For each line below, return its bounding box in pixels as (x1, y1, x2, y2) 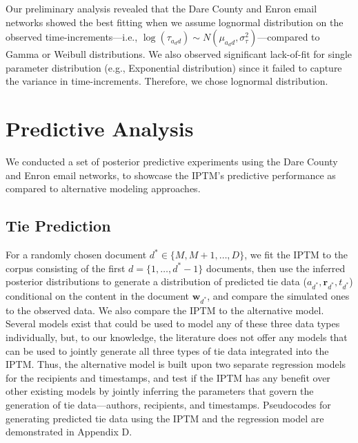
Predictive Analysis (6, 114, 194, 143)
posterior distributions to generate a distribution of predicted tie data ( (6, 274, 307, 289)
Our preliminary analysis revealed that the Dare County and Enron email (6, 1, 317, 15)
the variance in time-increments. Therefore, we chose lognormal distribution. (6, 74, 328, 88)
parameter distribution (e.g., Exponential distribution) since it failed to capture (6, 60, 342, 74)
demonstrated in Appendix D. (6, 424, 132, 439)
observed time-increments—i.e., (6, 30, 138, 44)
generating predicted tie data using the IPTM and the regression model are (6, 411, 324, 425)
